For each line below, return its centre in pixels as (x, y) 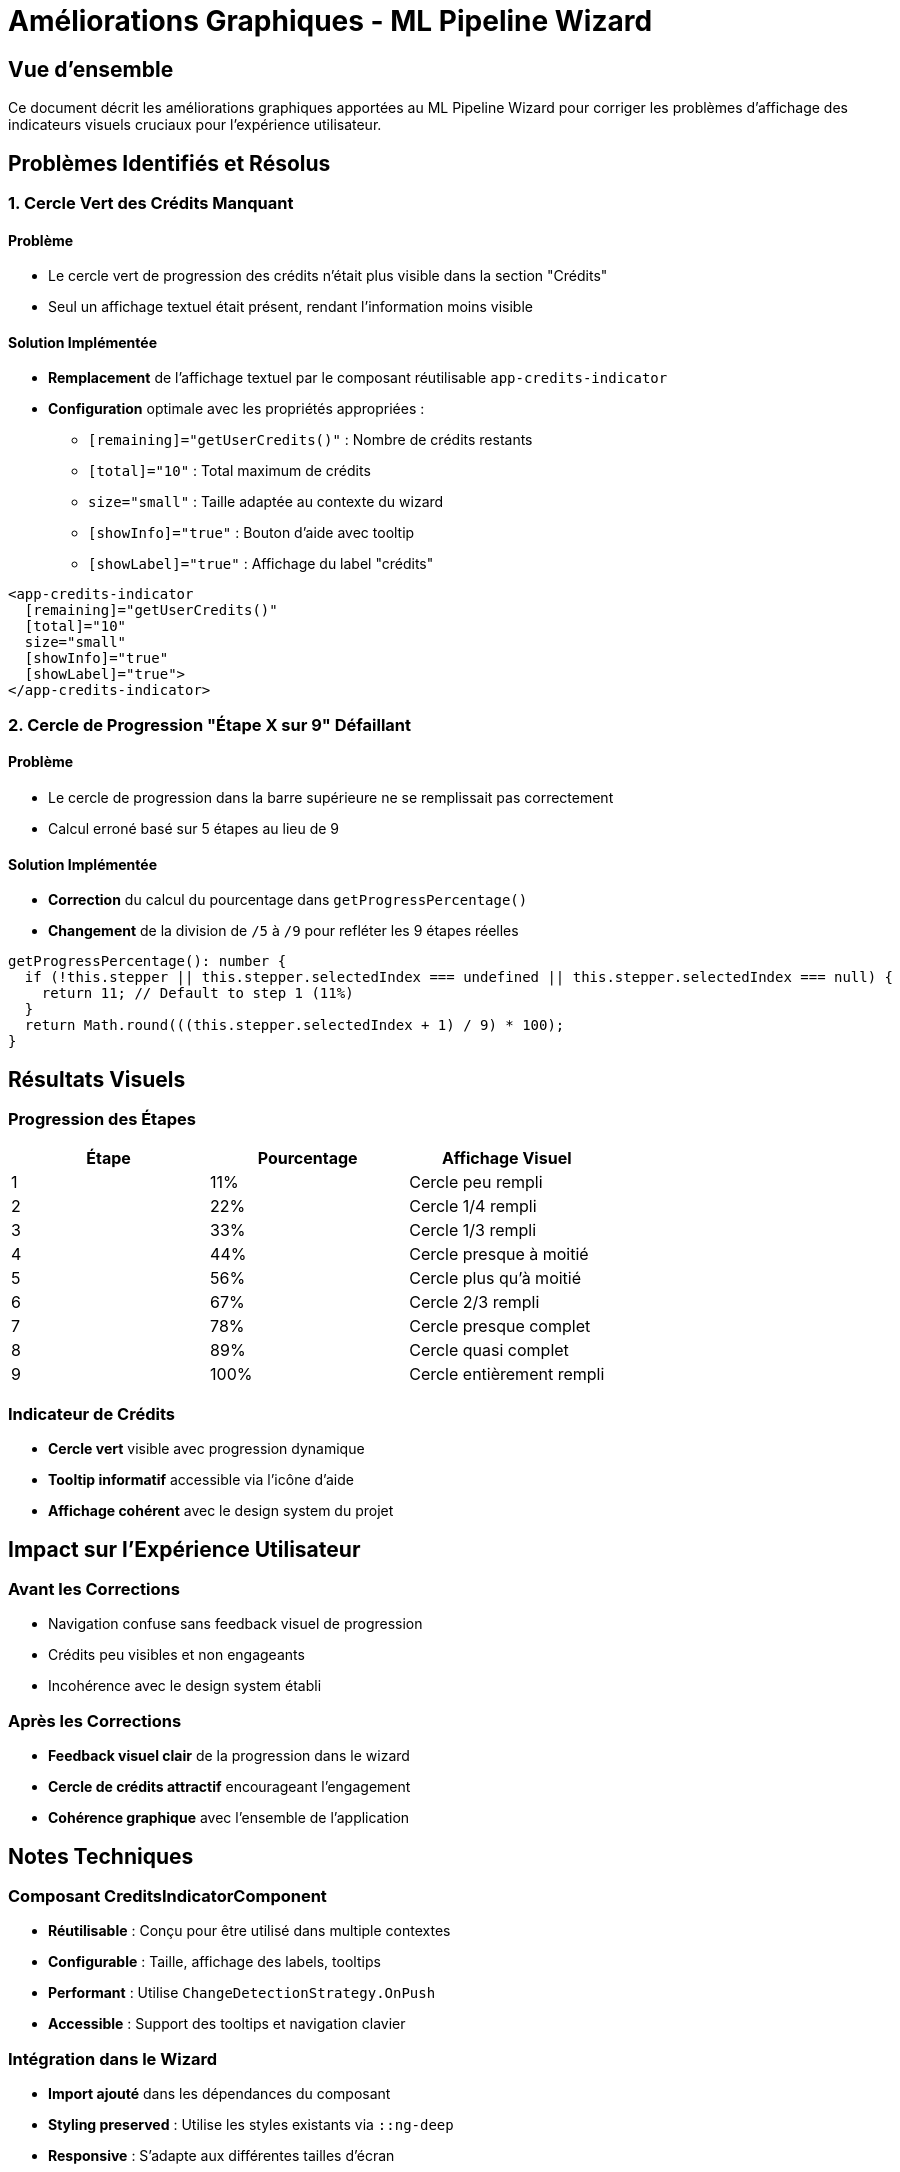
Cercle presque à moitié (499, 1254)
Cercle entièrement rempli (507, 1374)
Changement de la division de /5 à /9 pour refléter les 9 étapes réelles (283, 931)
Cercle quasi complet (489, 1350)
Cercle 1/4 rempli (473, 1206)
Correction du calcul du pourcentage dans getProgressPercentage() (288, 900)
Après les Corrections (95, 1720)
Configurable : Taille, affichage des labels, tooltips (214, 1962)
